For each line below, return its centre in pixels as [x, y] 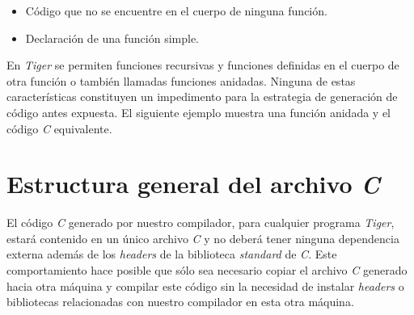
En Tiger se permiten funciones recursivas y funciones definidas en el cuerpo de [203, 65]
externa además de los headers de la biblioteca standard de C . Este [172, 254]
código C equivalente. [59, 128]
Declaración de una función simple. [112, 38]
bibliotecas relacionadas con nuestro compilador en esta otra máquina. [180, 302]
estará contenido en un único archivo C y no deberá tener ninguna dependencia [203, 238]
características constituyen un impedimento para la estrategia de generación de [202, 97]
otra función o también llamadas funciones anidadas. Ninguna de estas [181, 80]
